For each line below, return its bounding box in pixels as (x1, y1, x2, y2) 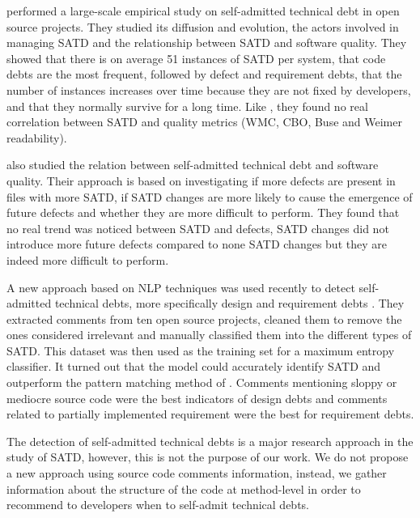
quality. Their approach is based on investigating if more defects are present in (6, 172, 396, 189)
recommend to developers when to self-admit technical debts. (6, 496, 309, 513)
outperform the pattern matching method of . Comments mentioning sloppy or (6, 374, 397, 391)
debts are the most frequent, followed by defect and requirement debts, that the (6, 66, 402, 83)
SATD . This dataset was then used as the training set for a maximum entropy (6, 342, 395, 359)
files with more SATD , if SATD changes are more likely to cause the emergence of (6, 188, 413, 205)
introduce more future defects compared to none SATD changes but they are (6, 236, 387, 253)
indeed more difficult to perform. (6, 251, 169, 268)
